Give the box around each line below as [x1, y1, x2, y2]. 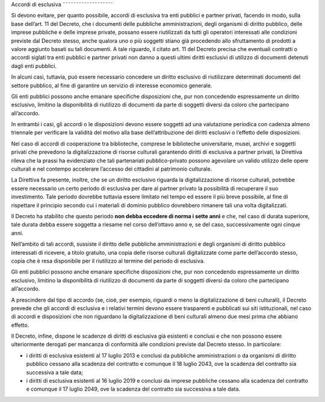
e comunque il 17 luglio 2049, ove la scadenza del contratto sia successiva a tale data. [26, 385, 241, 393]
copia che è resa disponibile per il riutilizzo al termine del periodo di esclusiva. [11, 257, 205, 264]
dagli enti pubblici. [11, 62, 57, 69]
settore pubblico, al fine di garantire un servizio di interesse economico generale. [11, 82, 212, 89]
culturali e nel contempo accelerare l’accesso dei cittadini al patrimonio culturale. [11, 165, 212, 172]
